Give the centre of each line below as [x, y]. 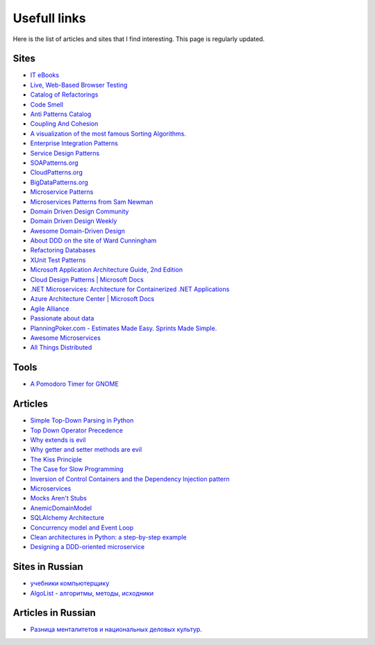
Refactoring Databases [63, 250]
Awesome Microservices [65, 338]
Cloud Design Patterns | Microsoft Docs [87, 279]
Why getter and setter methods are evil [86, 450]
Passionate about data [62, 318]
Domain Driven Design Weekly [74, 221]
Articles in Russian [55, 613]
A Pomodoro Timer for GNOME [75, 384]
